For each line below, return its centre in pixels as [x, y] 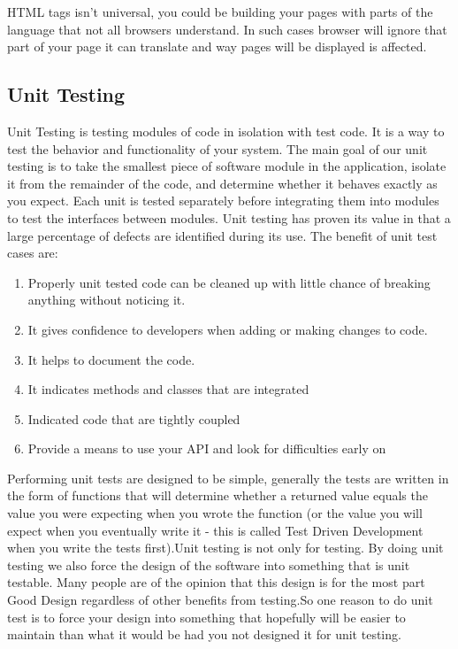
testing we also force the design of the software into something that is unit [209, 564]
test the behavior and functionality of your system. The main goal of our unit [218, 148]
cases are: [33, 253]
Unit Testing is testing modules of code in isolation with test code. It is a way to [226, 131]
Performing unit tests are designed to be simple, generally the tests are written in [228, 478]
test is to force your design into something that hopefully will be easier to [206, 617]
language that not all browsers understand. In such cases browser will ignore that [227, 29]
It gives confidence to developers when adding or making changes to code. [228, 329]
